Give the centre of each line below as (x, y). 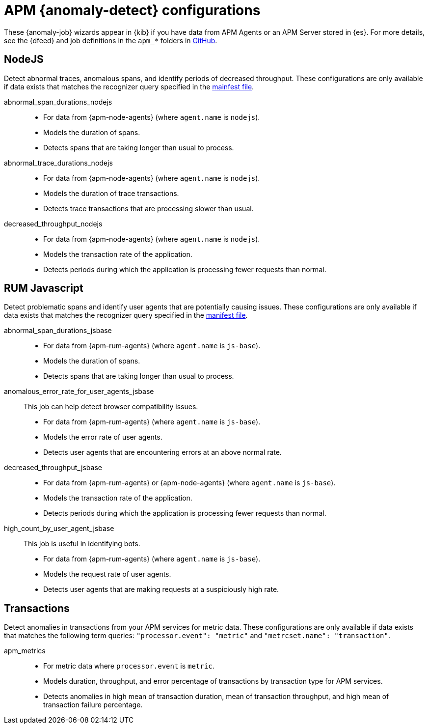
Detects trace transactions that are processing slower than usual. (148, 208)
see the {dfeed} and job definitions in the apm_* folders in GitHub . (111, 40)
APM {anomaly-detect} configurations (132, 10)
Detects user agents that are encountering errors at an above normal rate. (162, 452)
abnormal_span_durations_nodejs (58, 102)
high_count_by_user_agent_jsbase (59, 529)
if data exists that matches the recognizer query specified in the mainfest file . (129, 86)
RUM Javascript (44, 288)
